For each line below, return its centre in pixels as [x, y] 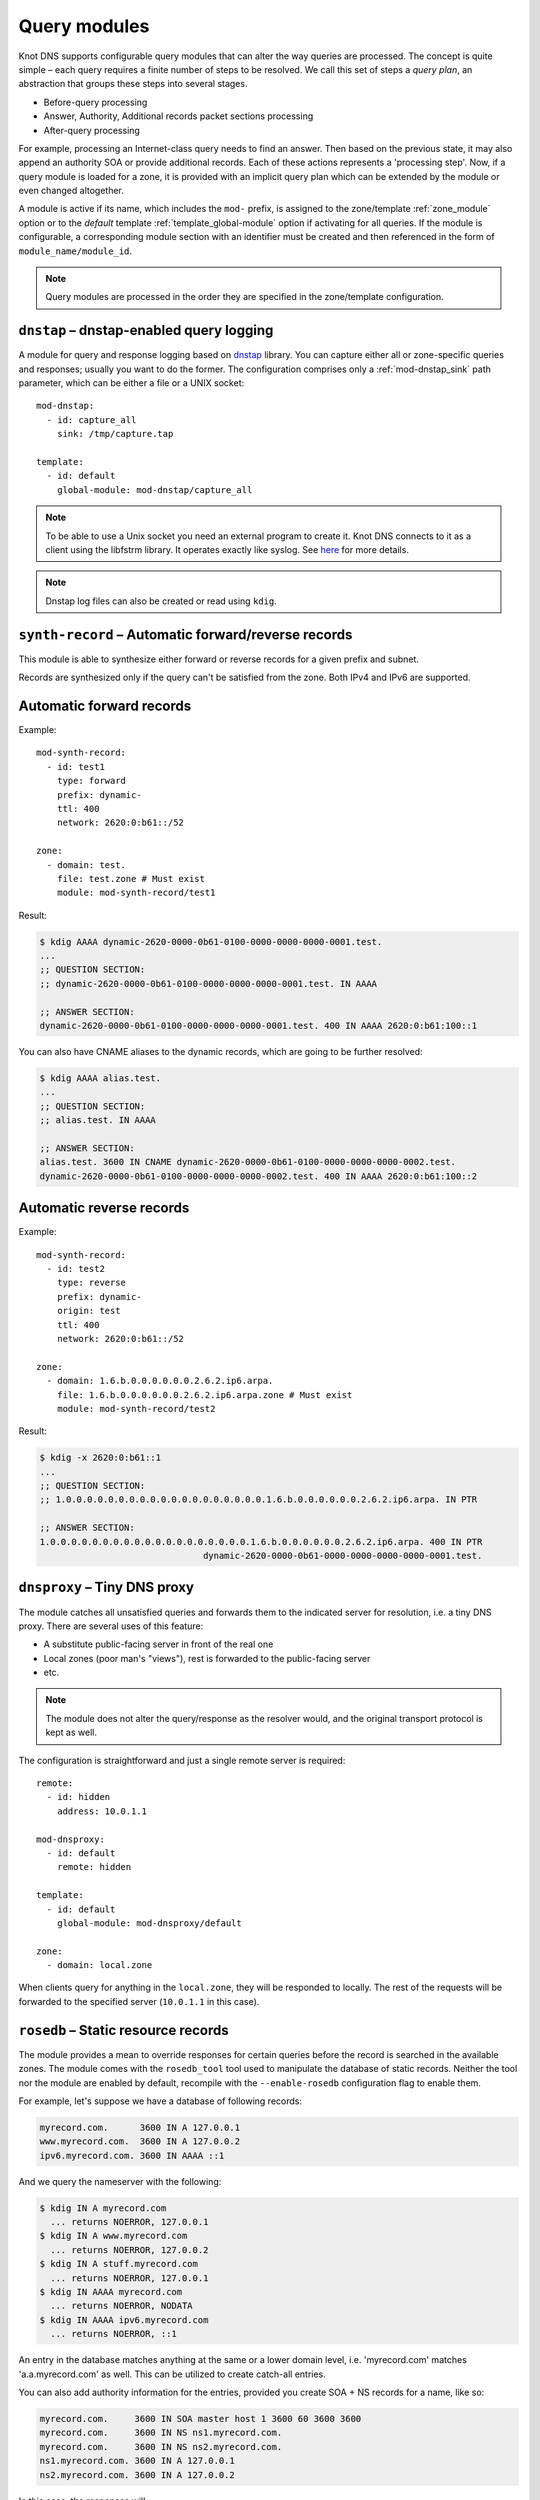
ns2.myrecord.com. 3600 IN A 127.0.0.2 [137, 2474]
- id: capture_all [91, 419]
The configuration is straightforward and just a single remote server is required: [182, 1760]
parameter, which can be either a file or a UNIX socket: [131, 383]
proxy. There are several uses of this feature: [111, 1626]
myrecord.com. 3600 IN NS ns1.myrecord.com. [161, 2433]
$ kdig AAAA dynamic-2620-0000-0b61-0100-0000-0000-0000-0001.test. [211, 941]
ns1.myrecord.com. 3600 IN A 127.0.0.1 [137, 2461]
